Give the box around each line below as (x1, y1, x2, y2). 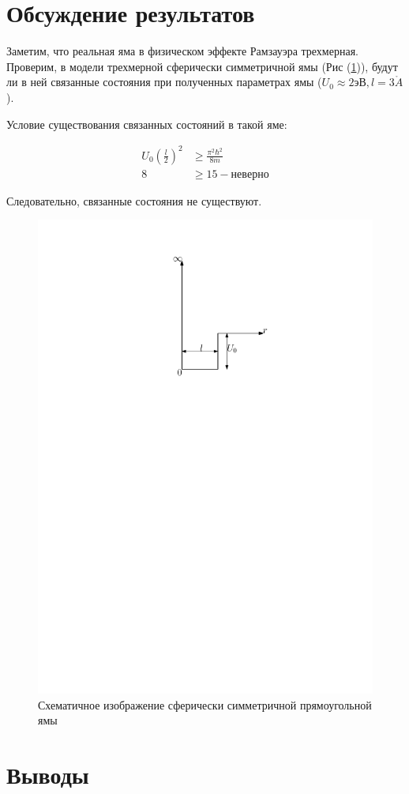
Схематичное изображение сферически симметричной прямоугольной (38, 696, 372, 713)
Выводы (6, 758, 89, 791)
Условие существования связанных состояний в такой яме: (6, 115, 287, 132)
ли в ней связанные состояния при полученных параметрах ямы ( (6, 73, 322, 90)
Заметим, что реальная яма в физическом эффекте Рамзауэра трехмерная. (6, 43, 358, 59)
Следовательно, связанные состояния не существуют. (6, 192, 262, 209)
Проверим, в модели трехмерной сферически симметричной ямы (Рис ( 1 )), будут (6, 58, 398, 74)
